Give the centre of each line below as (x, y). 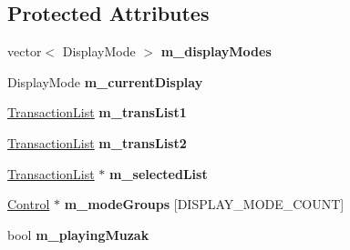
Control (29, 204)
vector (25, 51)
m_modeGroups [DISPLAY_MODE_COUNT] (204, 204)
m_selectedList (159, 173)
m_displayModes (216, 51)
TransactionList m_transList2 (97, 142)
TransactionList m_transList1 (97, 112)
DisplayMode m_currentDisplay (105, 81)
